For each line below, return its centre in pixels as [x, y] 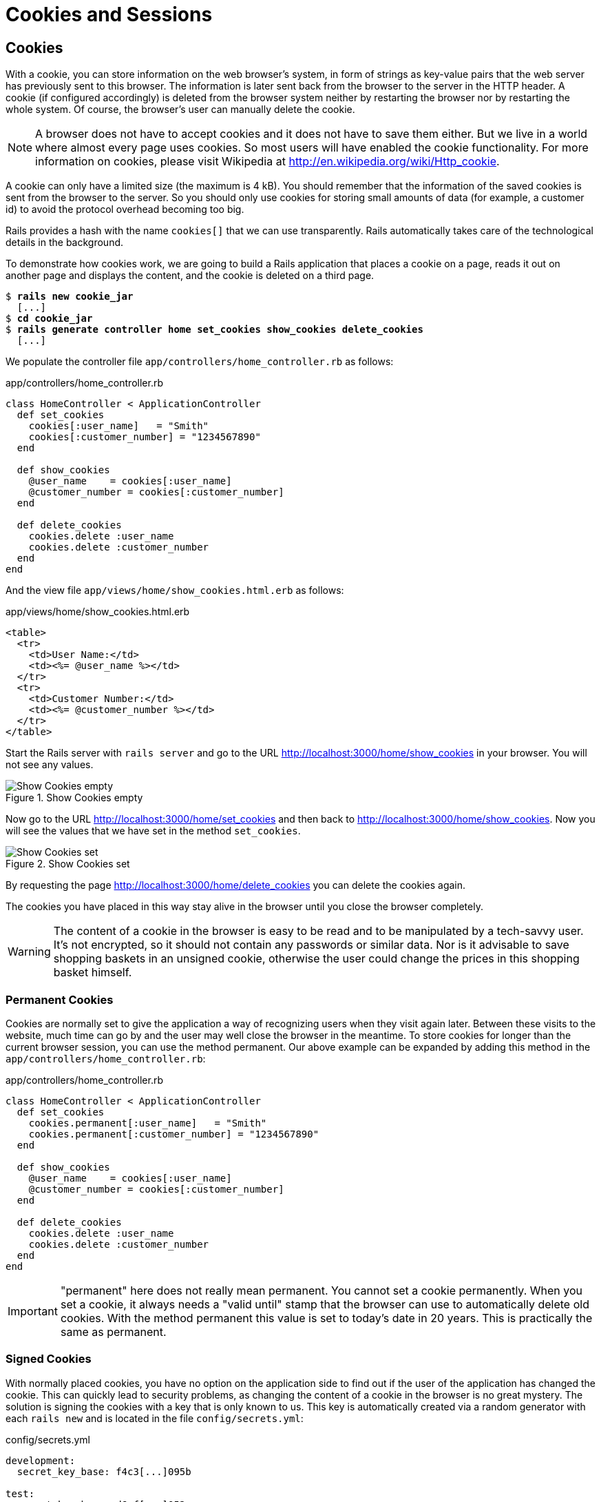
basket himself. [93, 973]
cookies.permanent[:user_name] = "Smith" [148, 1123]
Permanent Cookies [60, 999]
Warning [29, 952]
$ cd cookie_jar [49, 319]
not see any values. [50, 765]
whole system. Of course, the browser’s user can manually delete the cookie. [180, 110]
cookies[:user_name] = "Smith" [119, 426]
